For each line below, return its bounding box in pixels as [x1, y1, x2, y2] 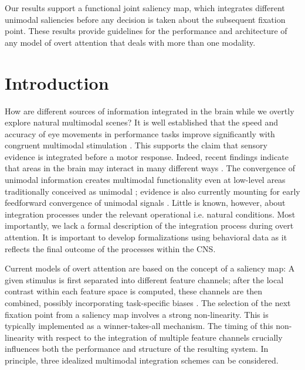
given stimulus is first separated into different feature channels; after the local [5, 273, 284, 286]
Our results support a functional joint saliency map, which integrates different [5, 2, 285, 13]
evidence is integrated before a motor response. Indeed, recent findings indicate [5, 150, 289, 162]
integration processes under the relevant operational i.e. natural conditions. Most [5, 208, 296, 220]
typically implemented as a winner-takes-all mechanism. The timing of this [5, 320, 273, 332]
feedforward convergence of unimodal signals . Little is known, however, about [5, 196, 286, 209]
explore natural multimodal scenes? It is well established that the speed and [5, 116, 279, 128]
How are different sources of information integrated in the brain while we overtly [5, 104, 294, 117]
